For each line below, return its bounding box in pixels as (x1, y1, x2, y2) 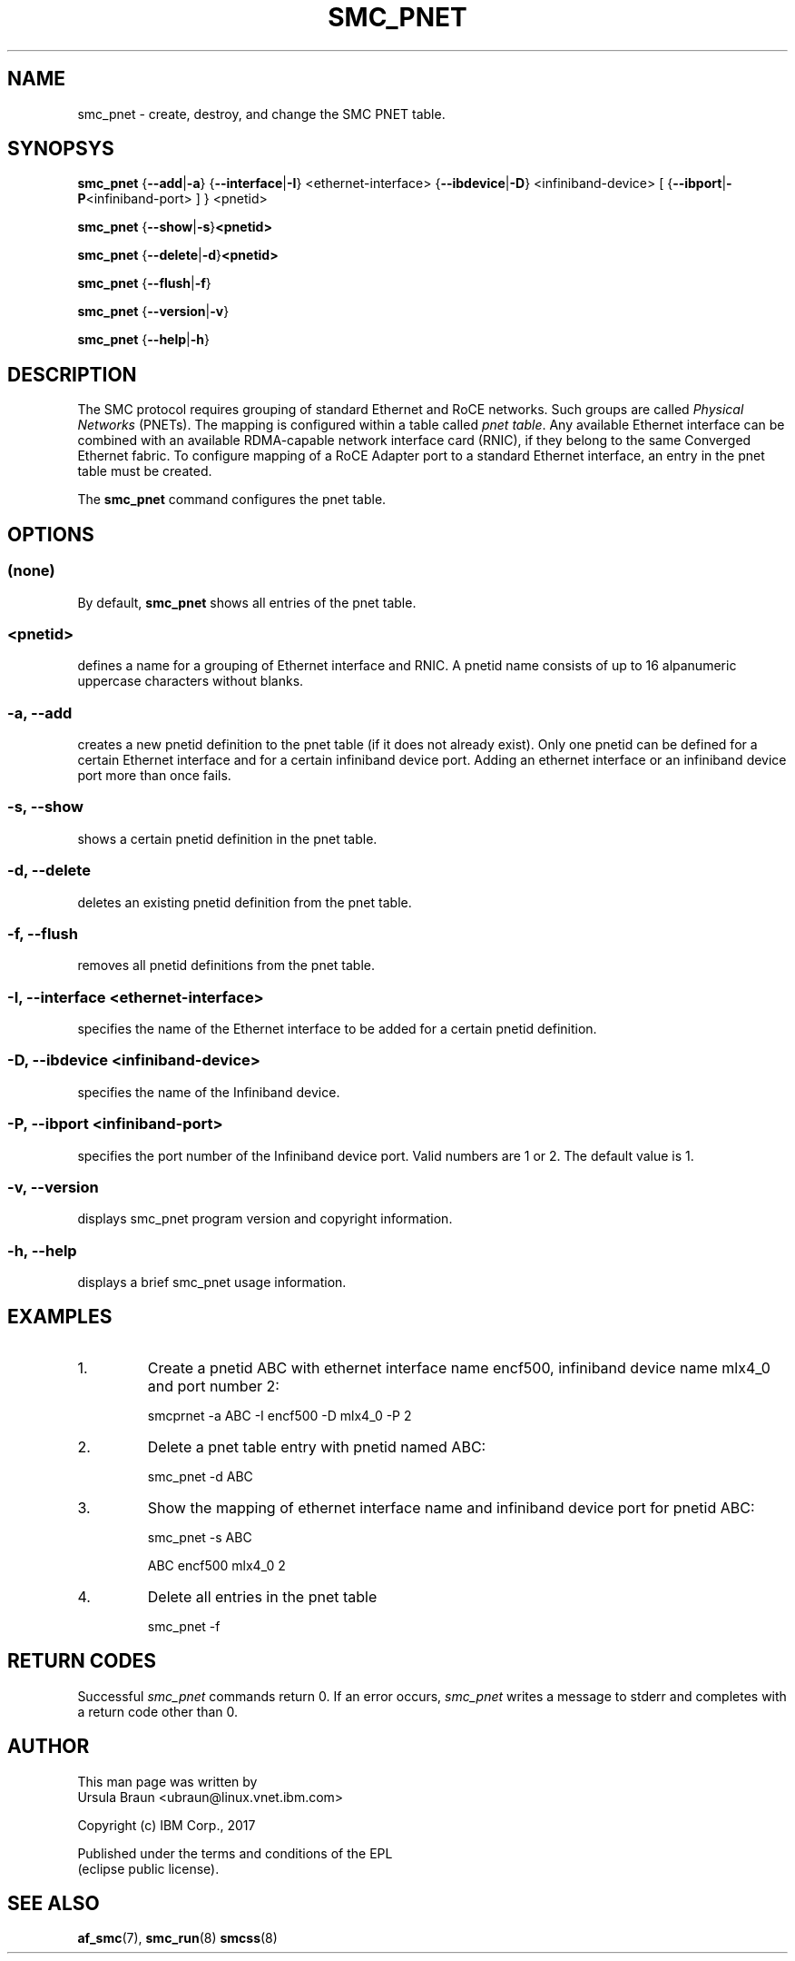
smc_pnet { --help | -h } (77, 332, 210, 348)
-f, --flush (7, 924, 78, 943)
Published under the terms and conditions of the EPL (77, 1845, 393, 1861)
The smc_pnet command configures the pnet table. (77, 491, 387, 508)
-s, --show (7, 797, 84, 817)
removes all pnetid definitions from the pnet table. (77, 957, 376, 974)
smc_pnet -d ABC (147, 1468, 253, 1484)
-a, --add (7, 703, 73, 722)
